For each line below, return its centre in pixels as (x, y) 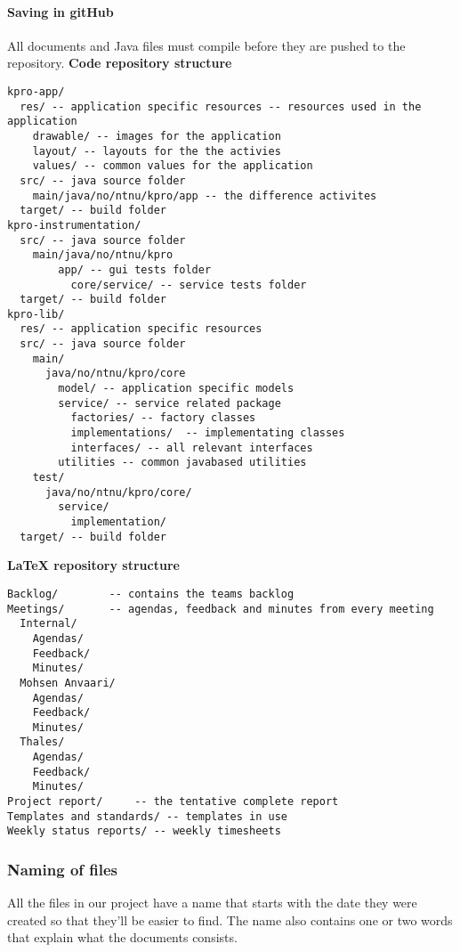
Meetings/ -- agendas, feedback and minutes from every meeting (221, 609)
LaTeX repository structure (93, 565)
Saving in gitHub (61, 11)
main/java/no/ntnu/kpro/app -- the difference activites (205, 195)
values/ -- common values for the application (173, 166)
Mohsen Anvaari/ (68, 683)
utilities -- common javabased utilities (182, 463)
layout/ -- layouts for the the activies (157, 151)
